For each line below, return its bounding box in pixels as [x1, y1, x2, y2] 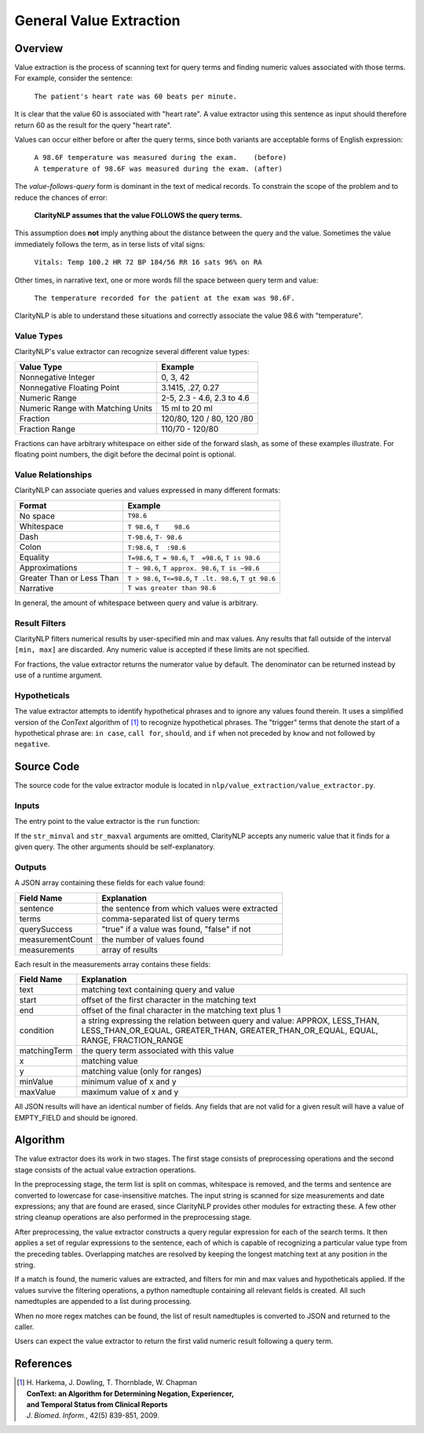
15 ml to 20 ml [161, 402, 214, 413]
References [14, 1357, 72, 1371]
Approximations [19, 562, 78, 573]
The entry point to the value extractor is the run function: [14, 817, 200, 826]
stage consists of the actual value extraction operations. [14, 1165, 196, 1174]
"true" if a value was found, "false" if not [101, 923, 251, 934]
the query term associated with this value [81, 1045, 235, 1056]
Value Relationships [14, 469, 93, 480]
